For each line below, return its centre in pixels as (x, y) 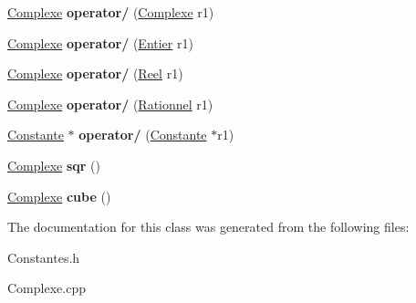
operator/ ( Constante (143, 135)
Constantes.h (44, 257)
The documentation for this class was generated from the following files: (208, 227)
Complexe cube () (59, 196)
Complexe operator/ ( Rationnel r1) (110, 104)
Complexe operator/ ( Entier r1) (100, 42)
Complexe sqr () (54, 165)
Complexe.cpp (47, 288)
